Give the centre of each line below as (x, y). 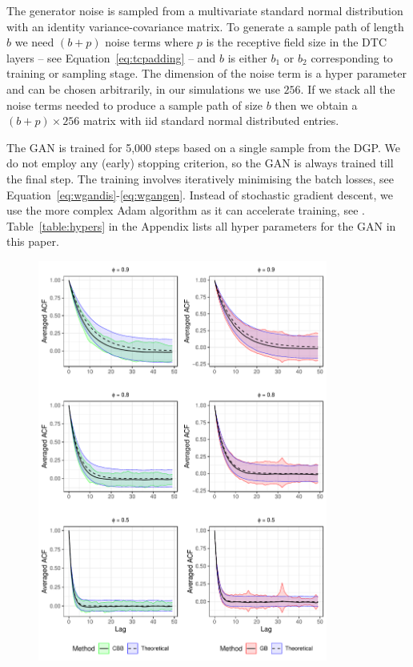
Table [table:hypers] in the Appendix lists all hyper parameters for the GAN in (201, 225)
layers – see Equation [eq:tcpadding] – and (111, 57)
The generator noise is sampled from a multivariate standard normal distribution (205, 10)
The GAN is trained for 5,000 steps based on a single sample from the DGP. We (203, 147)
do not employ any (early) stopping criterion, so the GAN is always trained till (200, 163)
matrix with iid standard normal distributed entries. (211, 121)
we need (34, 42)
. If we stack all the (348, 88)
